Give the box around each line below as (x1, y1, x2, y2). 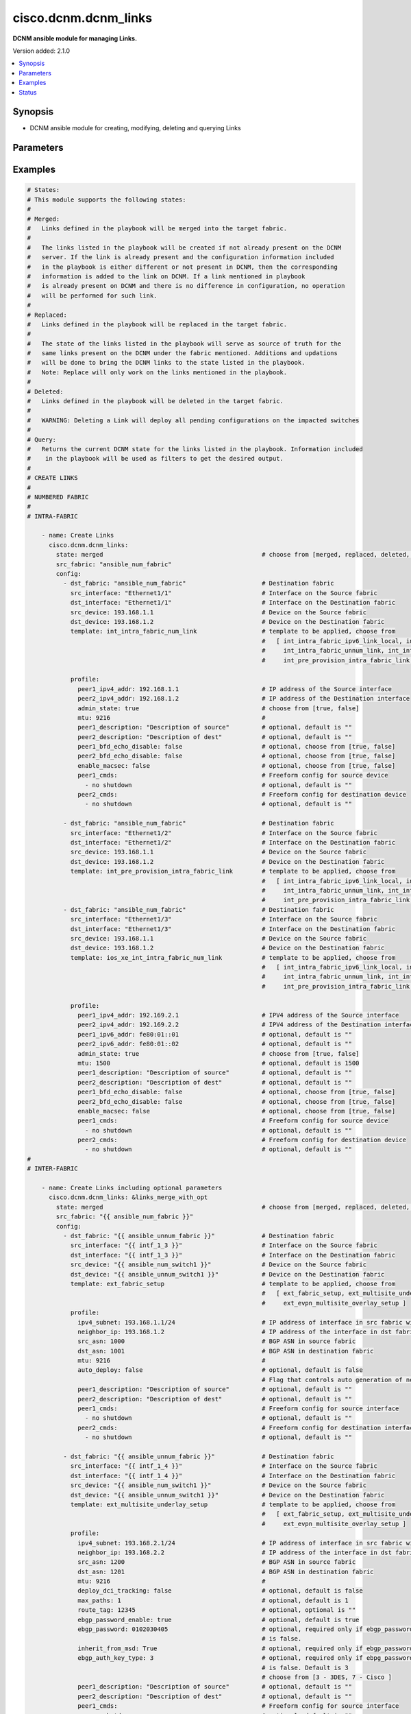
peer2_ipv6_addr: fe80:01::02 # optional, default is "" (77, 1040, 353, 1048)
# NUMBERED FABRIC (27, 493, 89, 500)
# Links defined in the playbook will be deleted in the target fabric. (27, 398, 284, 405)
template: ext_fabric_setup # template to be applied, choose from (70, 1279, 396, 1288)
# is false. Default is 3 (261, 1663, 349, 1671)
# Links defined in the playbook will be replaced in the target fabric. (27, 320, 288, 328)
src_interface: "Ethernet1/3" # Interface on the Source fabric (70, 915, 378, 924)
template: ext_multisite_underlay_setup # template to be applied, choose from (70, 1500, 396, 1508)
